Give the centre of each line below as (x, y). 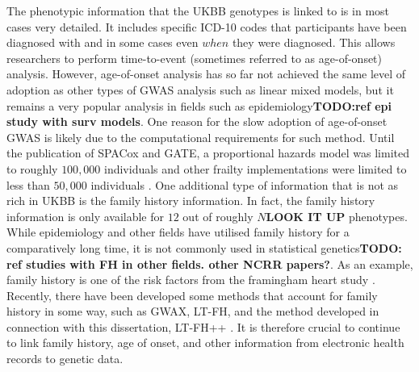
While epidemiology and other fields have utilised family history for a (178, 232)
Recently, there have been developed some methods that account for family (192, 295)
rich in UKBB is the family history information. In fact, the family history (191, 201)
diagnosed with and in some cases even (103, 42)
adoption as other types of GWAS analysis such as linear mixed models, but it (200, 89)
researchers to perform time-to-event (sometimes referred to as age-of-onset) (195, 58)
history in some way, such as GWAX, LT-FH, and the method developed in (193, 311)
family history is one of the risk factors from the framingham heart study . (191, 280)
